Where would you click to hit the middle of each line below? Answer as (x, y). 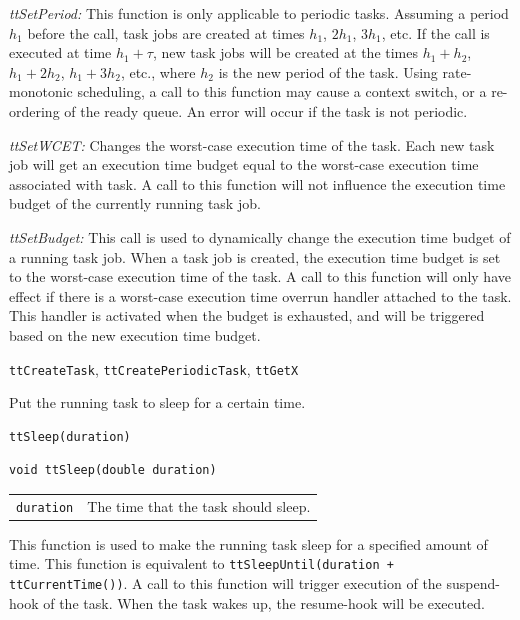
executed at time (60, 52)
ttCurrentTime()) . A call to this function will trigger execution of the (225, 583)
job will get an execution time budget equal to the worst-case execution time (244, 164)
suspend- (473, 583)
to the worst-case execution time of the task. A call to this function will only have (260, 276)
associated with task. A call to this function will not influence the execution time (257, 183)
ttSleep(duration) (70, 436)
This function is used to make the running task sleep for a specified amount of (248, 543)
